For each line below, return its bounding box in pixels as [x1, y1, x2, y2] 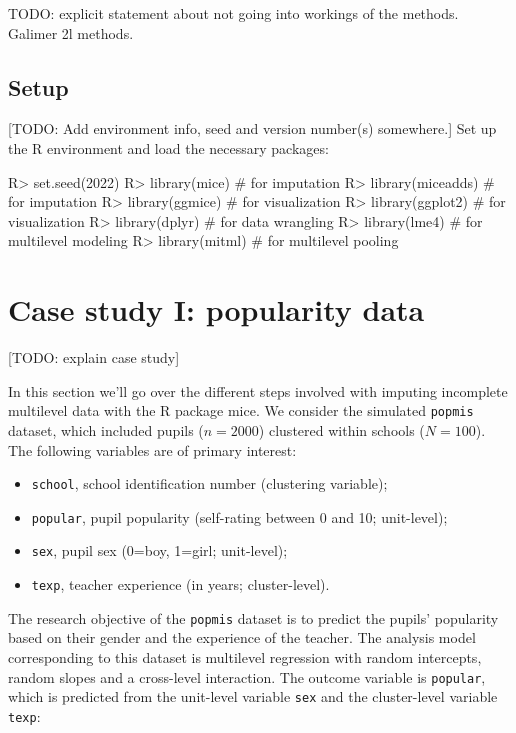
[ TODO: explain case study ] [8, 347, 180, 368]
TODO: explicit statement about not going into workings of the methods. [8, 3, 459, 23]
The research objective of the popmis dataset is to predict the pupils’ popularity [8, 607, 499, 628]
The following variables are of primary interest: [8, 439, 297, 460]
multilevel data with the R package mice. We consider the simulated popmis [8, 400, 474, 421]
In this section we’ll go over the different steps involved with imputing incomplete [8, 380, 508, 401]
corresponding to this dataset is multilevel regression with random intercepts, [8, 646, 482, 667]
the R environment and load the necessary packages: [8, 137, 329, 158]
